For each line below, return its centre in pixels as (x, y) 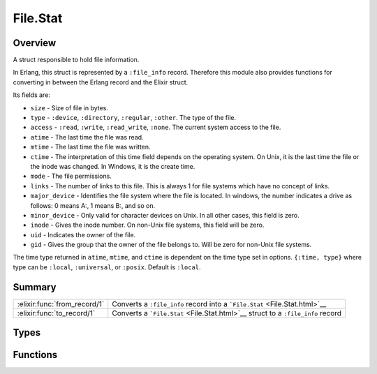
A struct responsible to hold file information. (76, 60)
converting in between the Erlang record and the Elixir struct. (101, 82)
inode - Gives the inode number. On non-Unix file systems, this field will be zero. (147, 225)
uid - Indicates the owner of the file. (83, 234)
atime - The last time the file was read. (87, 137)
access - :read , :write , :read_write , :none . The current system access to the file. (156, 127)
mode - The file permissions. (71, 176)
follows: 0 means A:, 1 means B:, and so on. (93, 205)
